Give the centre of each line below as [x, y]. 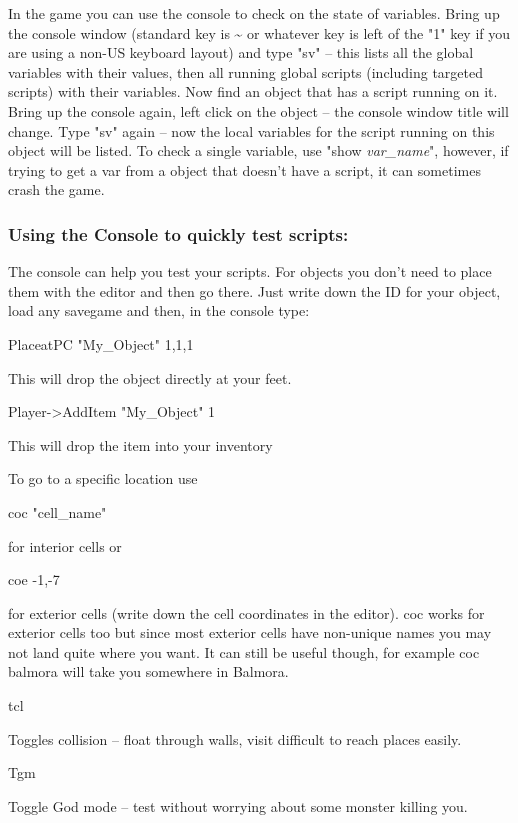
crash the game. [56, 189]
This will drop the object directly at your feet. [150, 377]
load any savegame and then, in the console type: [159, 310]
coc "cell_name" [57, 511]
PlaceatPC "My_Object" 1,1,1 [101, 343]
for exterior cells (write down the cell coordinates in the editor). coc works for [246, 612]
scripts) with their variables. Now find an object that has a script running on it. [253, 91]
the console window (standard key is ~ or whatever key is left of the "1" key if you [259, 32]
